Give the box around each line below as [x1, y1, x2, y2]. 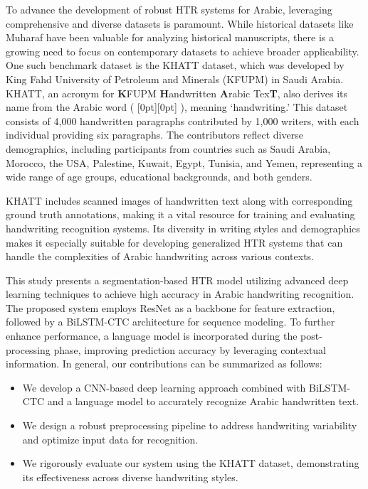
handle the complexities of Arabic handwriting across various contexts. [6, 249, 314, 264]
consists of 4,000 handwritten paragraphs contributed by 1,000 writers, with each [6, 113, 359, 128]
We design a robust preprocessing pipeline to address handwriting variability [22, 418, 357, 433]
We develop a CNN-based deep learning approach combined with [22, 380, 306, 394]
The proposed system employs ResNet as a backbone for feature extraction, [6, 300, 335, 315]
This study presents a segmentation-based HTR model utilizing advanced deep [6, 272, 349, 287]
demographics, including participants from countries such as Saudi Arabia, [6, 141, 331, 156]
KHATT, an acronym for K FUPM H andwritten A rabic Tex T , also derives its [6, 85, 347, 100]
